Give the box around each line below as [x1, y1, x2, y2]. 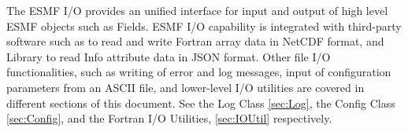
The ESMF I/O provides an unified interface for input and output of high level [6, 2, 388, 18]
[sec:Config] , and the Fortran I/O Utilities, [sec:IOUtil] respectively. [6, 110, 332, 126]
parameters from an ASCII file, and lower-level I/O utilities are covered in [6, 79, 365, 95]
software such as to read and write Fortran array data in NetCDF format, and [6, 33, 384, 49]
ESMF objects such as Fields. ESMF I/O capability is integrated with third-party [6, 17, 402, 34]
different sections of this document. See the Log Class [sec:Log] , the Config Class [6, 94, 395, 111]
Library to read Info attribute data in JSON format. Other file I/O [6, 48, 331, 64]
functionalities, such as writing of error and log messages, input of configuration [6, 64, 391, 80]
